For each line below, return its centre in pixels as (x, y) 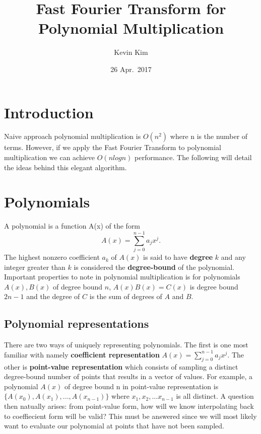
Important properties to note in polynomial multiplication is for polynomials (122, 277)
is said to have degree (178, 257)
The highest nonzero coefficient (52, 257)
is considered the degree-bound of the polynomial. (154, 267)
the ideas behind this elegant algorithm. (66, 167)
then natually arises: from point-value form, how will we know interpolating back (129, 406)
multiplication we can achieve (50, 157)
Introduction (49, 112)
